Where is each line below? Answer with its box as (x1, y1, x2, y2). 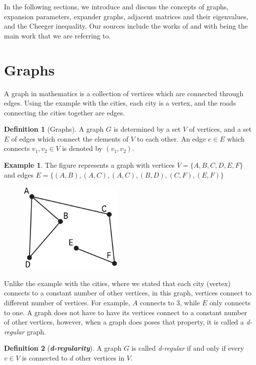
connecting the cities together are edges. (4, 107, 125, 117)
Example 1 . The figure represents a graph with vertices (4, 160, 175, 170)
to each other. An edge (137, 133, 206, 144)
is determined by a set (113, 124, 181, 134)
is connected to (22, 352, 68, 363)
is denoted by (62, 143, 103, 153)
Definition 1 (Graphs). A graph (4, 124, 104, 134)
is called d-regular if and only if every (131, 343, 244, 353)
